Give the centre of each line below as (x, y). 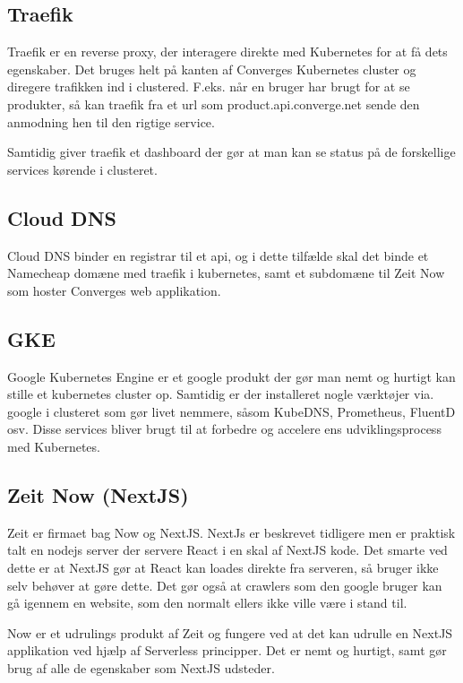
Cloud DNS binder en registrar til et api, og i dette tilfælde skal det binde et (218, 255)
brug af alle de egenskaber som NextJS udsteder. (141, 667)
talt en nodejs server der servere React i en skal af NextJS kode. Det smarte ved (227, 550)
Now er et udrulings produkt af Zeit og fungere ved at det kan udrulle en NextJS (230, 632)
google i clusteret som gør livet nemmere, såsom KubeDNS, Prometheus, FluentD (231, 411)
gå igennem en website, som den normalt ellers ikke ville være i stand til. (207, 603)
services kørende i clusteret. (82, 169)
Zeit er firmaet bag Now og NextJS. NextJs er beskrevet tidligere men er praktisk (231, 532)
